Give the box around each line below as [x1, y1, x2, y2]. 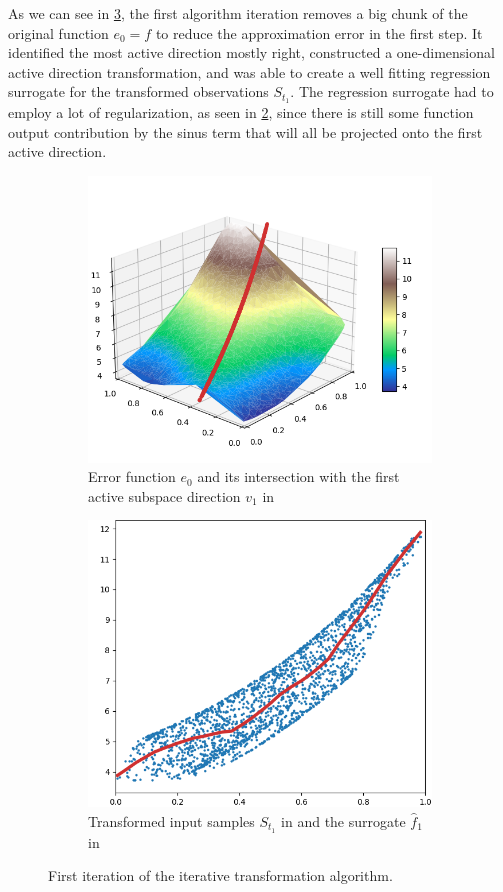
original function [8, 22, 109, 43]
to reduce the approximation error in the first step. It [155, 22, 483, 43]
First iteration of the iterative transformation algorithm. [48, 865, 393, 886]
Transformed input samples [88, 810, 255, 831]
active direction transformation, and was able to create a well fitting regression [8, 61, 491, 82]
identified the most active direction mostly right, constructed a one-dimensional [8, 42, 495, 63]
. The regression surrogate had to [290, 81, 494, 102]
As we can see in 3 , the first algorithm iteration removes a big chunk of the [8, 3, 468, 23]
